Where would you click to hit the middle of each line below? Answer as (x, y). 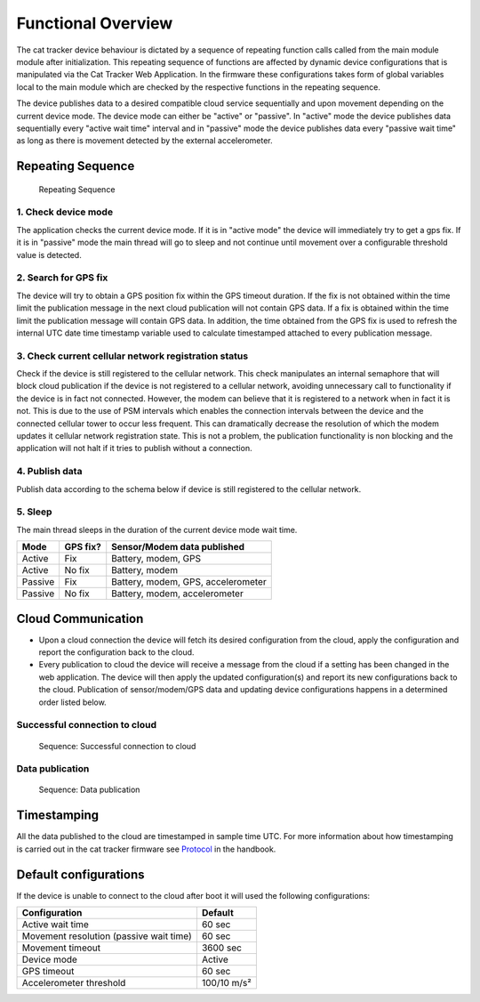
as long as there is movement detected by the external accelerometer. (144, 141)
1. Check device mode (65, 212)
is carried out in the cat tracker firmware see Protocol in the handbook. (146, 849)
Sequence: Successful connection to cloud (117, 746)
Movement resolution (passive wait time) (107, 936)
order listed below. (72, 702)
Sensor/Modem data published (178, 547)
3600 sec (221, 948)
